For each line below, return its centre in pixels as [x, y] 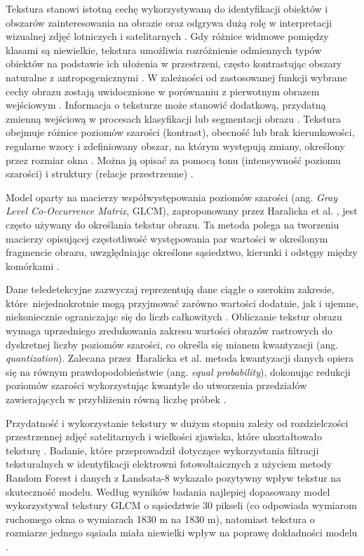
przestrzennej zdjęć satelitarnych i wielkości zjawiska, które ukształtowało [164, 436]
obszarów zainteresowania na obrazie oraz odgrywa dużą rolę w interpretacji [169, 22]
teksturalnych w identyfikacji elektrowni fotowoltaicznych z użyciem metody [169, 464]
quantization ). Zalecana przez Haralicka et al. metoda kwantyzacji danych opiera [180, 358]
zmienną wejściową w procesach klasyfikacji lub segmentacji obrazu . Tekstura [174, 118]
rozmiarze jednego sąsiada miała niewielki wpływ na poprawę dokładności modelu [182, 533]
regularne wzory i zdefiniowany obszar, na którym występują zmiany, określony [175, 145]
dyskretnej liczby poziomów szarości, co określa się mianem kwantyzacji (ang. [172, 344]
